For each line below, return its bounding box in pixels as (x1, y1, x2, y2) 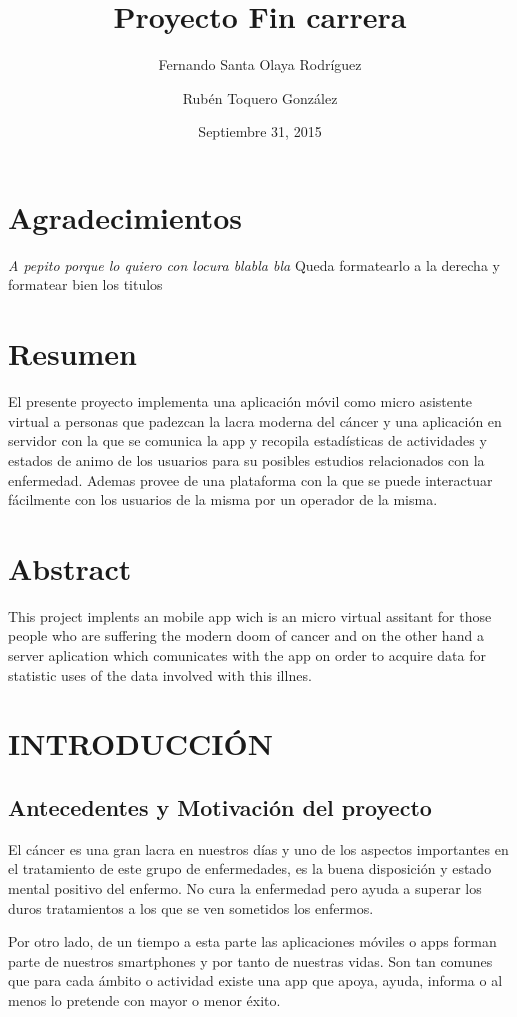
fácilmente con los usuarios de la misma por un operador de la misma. (8, 489, 438, 510)
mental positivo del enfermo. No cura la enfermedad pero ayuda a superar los (8, 877, 482, 898)
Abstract (8, 547, 132, 588)
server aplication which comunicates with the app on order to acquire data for (8, 645, 486, 666)
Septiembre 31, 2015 (198, 121, 322, 142)
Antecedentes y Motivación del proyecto (8, 791, 432, 822)
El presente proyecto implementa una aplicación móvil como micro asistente (8, 391, 473, 412)
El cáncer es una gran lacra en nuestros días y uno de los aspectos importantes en (8, 838, 509, 859)
